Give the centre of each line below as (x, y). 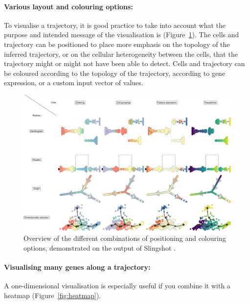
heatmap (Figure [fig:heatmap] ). (53, 295)
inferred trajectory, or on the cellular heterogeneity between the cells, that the (121, 54)
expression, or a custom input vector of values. (74, 82)
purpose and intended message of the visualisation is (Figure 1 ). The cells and (122, 35)
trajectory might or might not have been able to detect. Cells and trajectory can (124, 63)
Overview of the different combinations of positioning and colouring (125, 238)
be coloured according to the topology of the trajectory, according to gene (115, 73)
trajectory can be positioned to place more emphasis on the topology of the (117, 44)
